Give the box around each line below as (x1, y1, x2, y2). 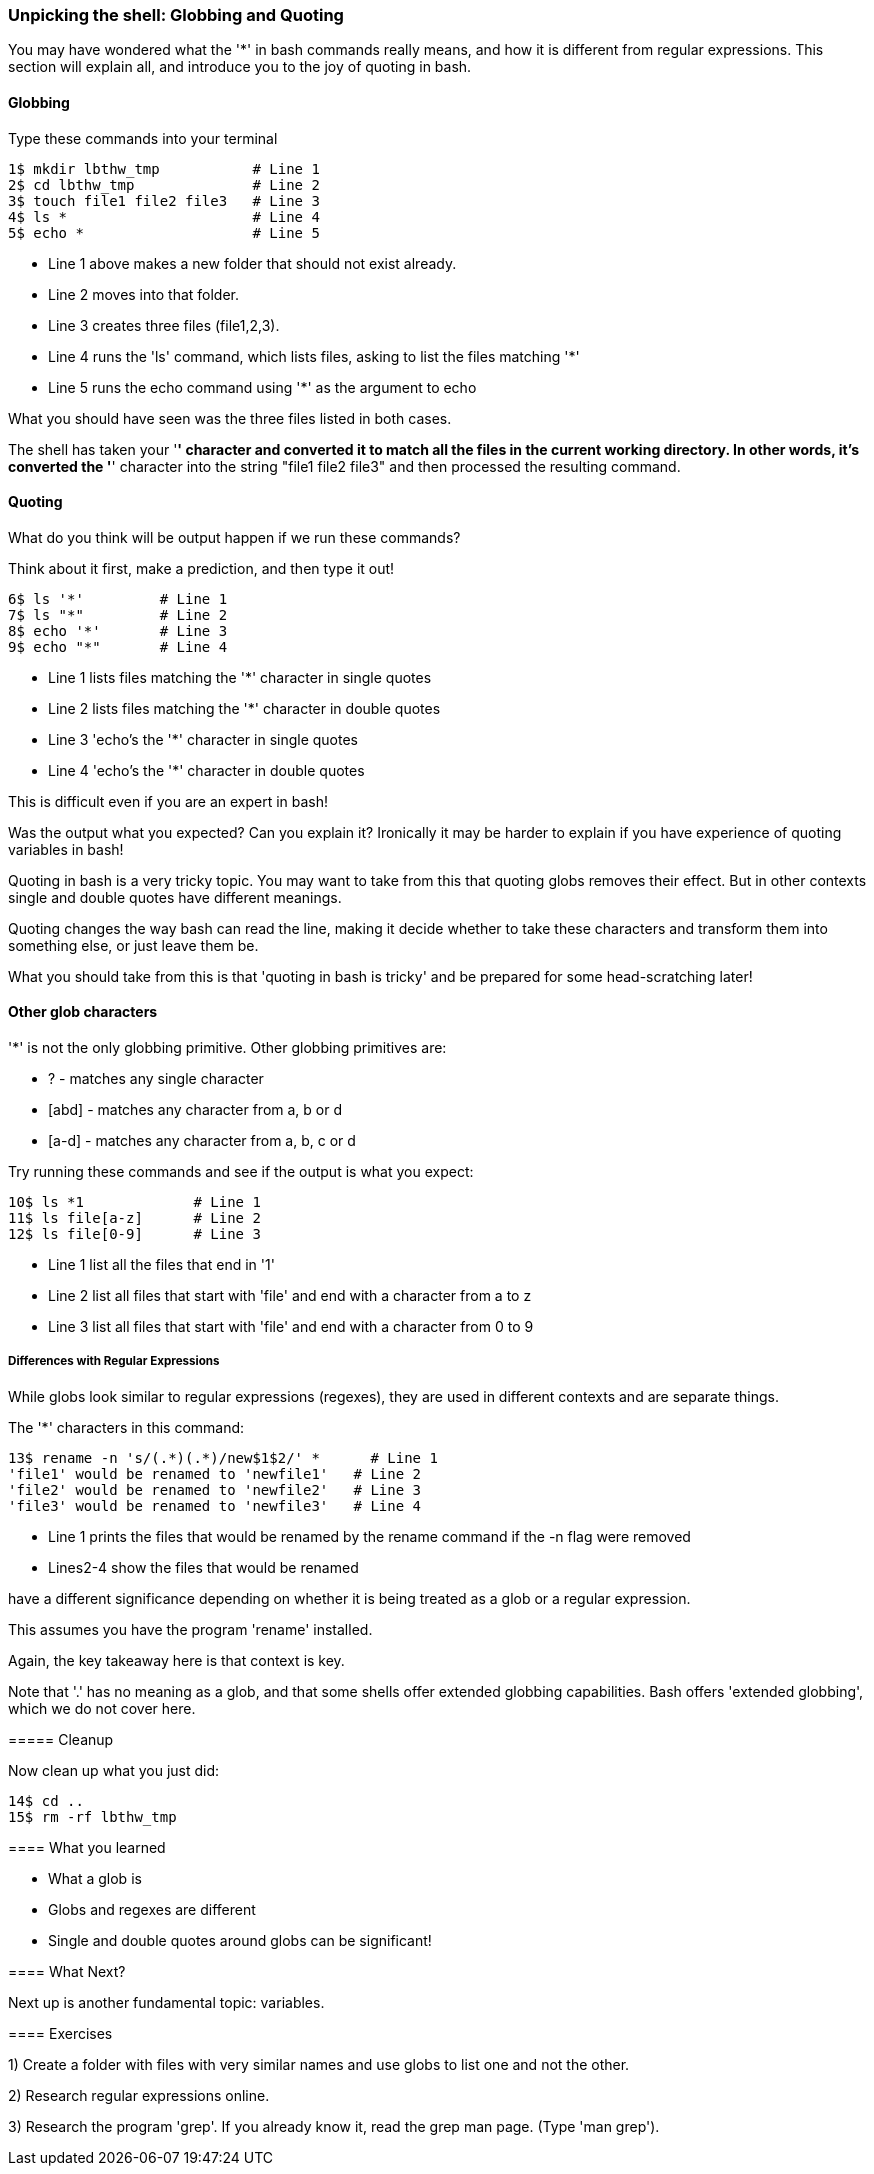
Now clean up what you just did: (8, 1761, 220, 1779)
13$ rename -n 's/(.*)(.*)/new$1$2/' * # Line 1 (8, 1449, 438, 1466)
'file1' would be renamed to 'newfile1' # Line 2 (8, 1465, 422, 1482)
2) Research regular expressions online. (8, 2086, 270, 2104)
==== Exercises (8, 2024, 113, 2042)
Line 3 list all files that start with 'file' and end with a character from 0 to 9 (48, 1318, 534, 1336)
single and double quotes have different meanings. (8, 888, 342, 906)
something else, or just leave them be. (8, 936, 259, 954)
